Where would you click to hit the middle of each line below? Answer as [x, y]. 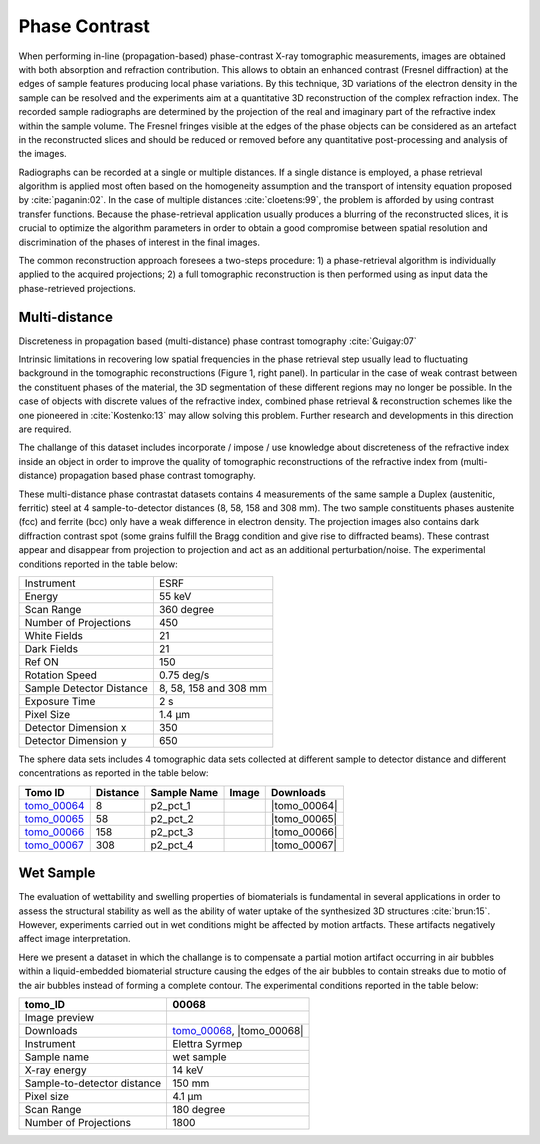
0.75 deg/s [184, 675]
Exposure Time [60, 701]
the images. [42, 154]
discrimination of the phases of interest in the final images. [139, 242]
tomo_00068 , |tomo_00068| [238, 1030]
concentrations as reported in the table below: [113, 773]
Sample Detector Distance [86, 688]
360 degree [186, 609]
